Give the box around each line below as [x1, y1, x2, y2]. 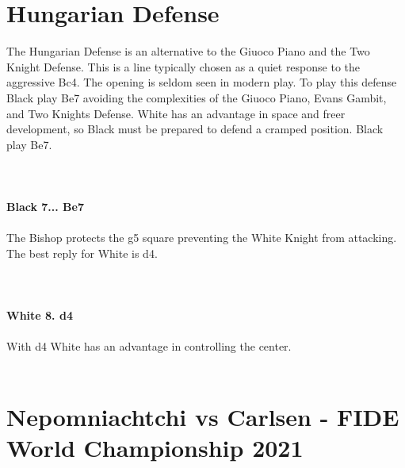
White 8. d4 [6, 307, 73, 324]
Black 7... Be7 [6, 198, 84, 215]
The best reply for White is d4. [6, 244, 158, 261]
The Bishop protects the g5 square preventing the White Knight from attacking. [6, 229, 397, 246]
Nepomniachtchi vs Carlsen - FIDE [6, 400, 399, 432]
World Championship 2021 [6, 431, 304, 463]
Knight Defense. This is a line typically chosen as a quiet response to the [6, 58, 361, 75]
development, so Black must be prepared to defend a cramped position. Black [6, 121, 384, 137]
